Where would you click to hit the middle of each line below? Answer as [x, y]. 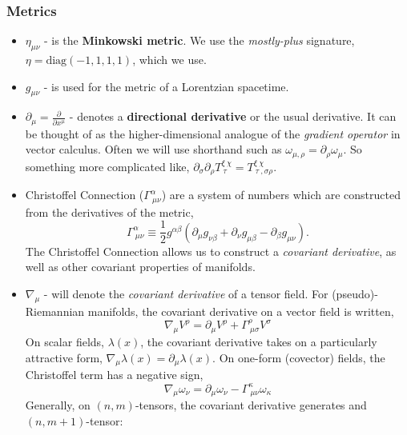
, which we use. [169, 60]
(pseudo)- [355, 294]
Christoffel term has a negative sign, [114, 375]
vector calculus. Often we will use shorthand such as [153, 149]
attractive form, [64, 357]
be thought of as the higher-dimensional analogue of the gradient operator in [213, 133]
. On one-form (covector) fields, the [299, 357]
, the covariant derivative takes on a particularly [259, 342]
